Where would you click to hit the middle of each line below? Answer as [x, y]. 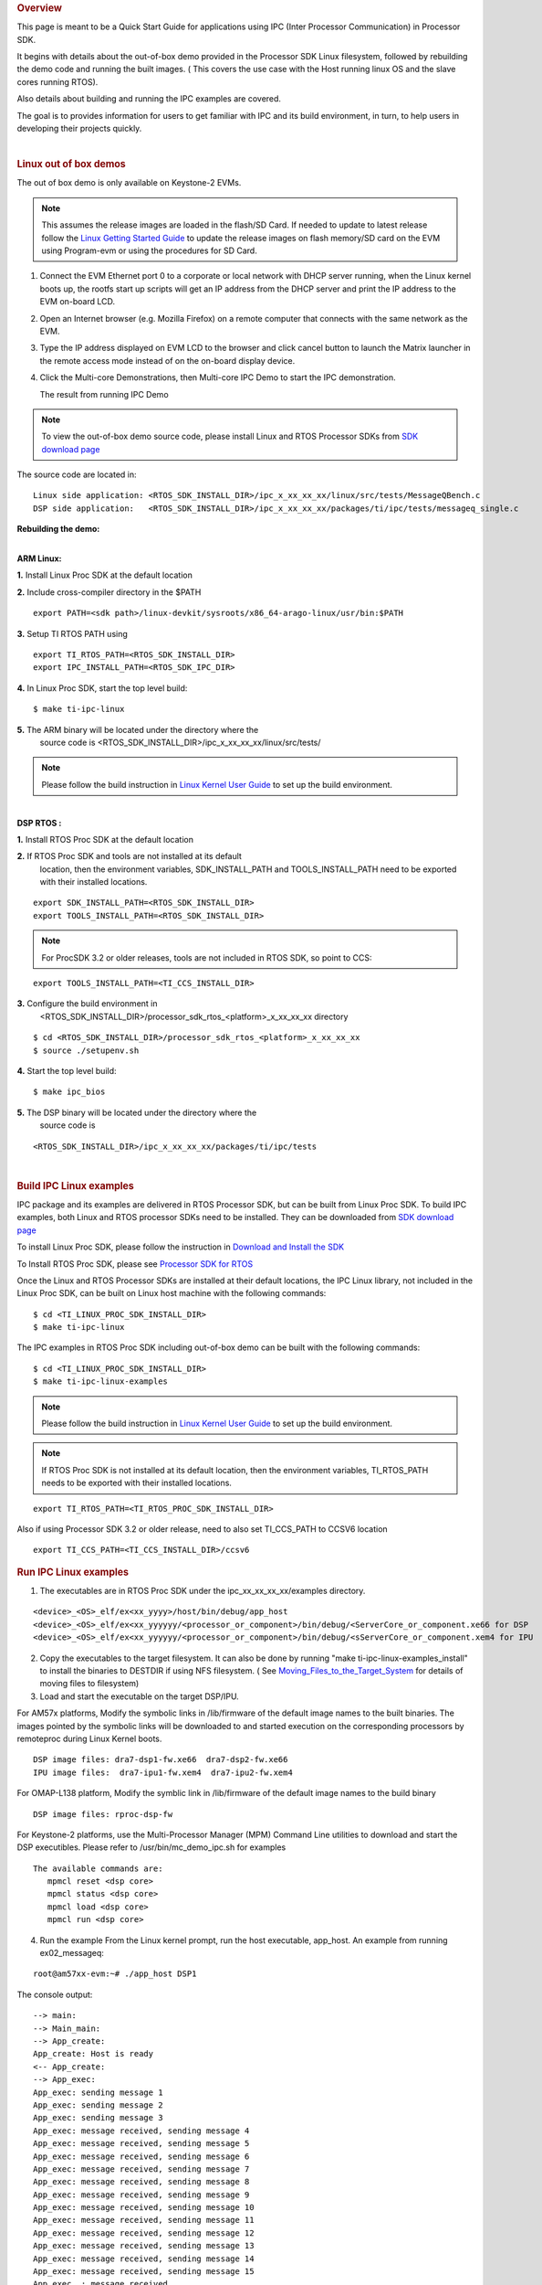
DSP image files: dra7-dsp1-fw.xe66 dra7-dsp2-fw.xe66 [161, 1760]
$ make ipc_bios [69, 1092]
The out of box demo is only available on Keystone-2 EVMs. [129, 183]
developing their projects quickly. [79, 128]
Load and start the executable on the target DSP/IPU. [139, 1696]
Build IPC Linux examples [75, 1185]
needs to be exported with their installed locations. [137, 1483]
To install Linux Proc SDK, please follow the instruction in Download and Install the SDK [181, 1247]
